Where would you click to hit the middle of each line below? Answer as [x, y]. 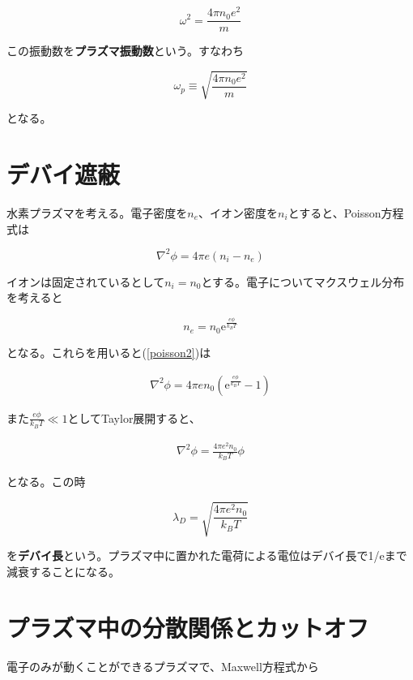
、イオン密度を [238, 213]
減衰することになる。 [63, 572]
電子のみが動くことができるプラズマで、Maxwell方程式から [163, 666]
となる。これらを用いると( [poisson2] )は [109, 352]
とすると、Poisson [334, 213]
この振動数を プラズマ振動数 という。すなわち [125, 51]
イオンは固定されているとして [86, 281]
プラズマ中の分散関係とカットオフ [188, 627]
